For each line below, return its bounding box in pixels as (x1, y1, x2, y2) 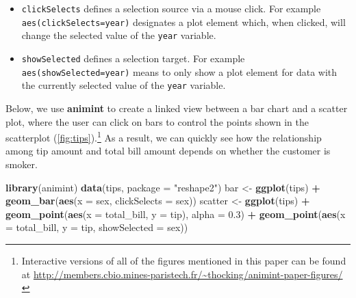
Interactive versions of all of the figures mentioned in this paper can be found (21, 253, 346, 267)
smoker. (5, 157, 38, 171)
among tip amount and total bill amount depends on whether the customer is (5, 144, 331, 158)
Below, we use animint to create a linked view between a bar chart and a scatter (5, 100, 348, 115)
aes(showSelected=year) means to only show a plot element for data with (21, 64, 338, 79)
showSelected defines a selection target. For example (21, 51, 245, 65)
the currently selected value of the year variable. (21, 78, 226, 92)
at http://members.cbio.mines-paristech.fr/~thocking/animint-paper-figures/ (21, 267, 343, 281)
